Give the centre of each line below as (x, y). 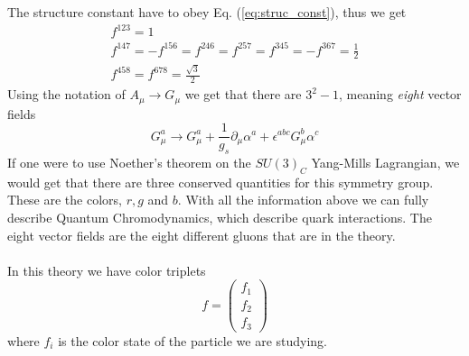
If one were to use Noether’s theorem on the (129, 162)
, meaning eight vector (400, 94)
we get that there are (243, 94)
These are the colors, (65, 200)
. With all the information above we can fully (303, 200)
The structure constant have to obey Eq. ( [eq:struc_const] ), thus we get (207, 12)
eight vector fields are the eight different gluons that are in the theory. (202, 235)
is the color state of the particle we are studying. (193, 340)
